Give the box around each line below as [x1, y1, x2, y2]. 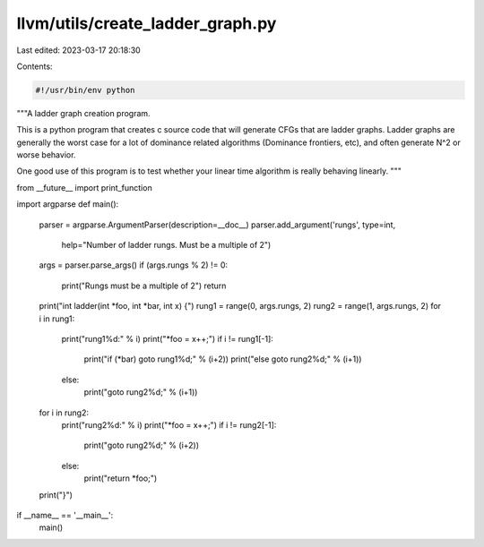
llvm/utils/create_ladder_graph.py [16, 13, 277, 33]
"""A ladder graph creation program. [16, 107, 151, 118]
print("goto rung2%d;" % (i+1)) [83, 387, 198, 397]
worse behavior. [16, 150, 76, 160]
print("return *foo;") [83, 473, 158, 483]
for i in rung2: [39, 407, 90, 418]
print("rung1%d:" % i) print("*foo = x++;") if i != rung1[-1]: [61, 333, 273, 344]
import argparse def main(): [16, 199, 119, 209]
